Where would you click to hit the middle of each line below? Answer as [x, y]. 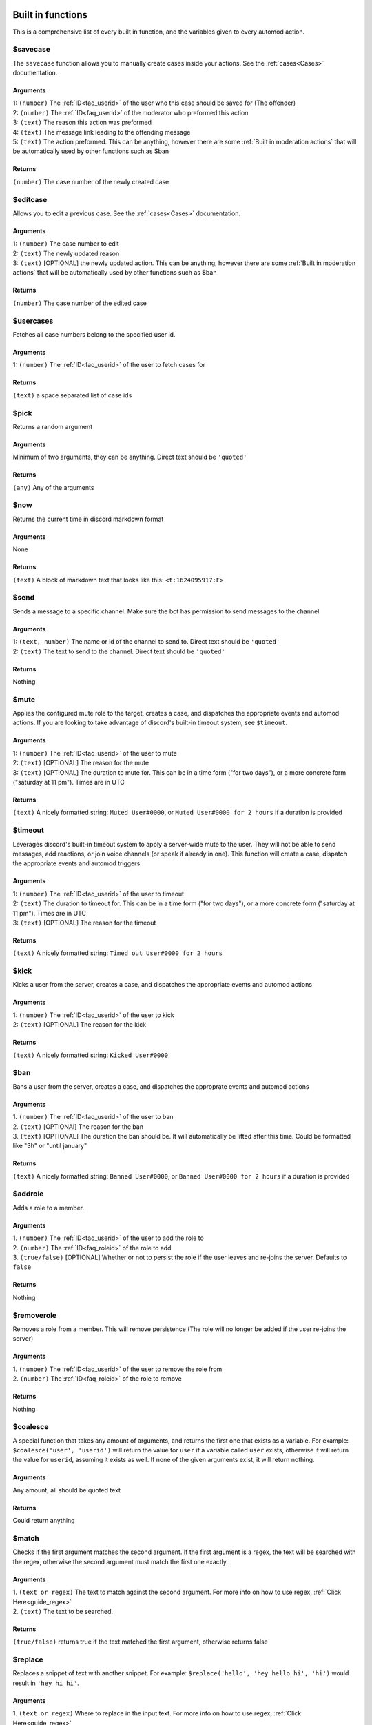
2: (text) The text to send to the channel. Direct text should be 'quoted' [119, 651]
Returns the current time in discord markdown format [88, 519]
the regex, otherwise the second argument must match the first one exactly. [121, 1561]
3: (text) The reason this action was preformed [82, 122]
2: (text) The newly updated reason [66, 253]
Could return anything [44, 1521]
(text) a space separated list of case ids [72, 395]
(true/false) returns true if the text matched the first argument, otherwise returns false [140, 1642]
